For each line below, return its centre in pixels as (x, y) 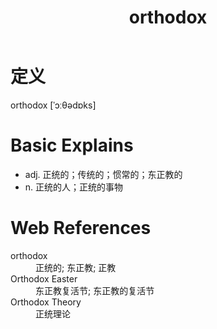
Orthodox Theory (46, 302)
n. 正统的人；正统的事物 (74, 187)
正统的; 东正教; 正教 (76, 267)
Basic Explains (72, 145)
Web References (81, 228)
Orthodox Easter (44, 278)
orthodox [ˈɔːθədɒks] (53, 105)
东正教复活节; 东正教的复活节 (95, 290)
